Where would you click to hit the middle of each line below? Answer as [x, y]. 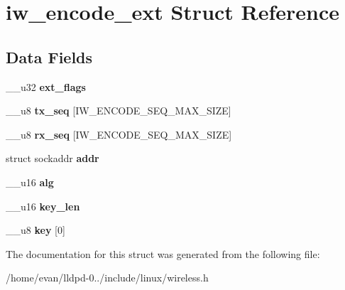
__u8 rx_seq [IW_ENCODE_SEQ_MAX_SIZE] [119, 134]
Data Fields [49, 57]
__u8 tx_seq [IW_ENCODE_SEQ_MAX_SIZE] [119, 111]
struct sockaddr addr [53, 158]
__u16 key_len [43, 206]
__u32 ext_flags [46, 86]
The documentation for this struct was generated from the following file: [163, 253]
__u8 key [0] [35, 230]
